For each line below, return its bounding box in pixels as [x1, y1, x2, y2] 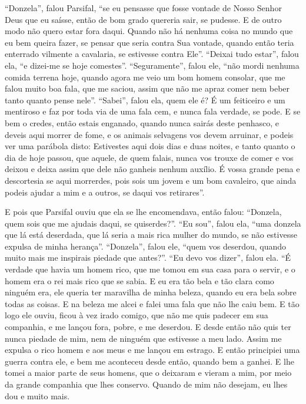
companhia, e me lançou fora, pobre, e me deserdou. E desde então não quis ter [5, 321, 291, 333]
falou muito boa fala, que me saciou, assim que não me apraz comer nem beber [5, 82, 290, 95]
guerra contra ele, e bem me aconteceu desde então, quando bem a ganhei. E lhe [5, 355, 294, 367]
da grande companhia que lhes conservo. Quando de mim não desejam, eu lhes [5, 378, 288, 390]
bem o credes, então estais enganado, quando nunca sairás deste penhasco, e [5, 116, 280, 129]
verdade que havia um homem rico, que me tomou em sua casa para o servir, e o [5, 263, 295, 275]
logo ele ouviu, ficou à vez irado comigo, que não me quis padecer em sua [5, 309, 268, 321]
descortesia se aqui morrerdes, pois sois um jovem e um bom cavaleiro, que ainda [5, 174, 297, 186]
